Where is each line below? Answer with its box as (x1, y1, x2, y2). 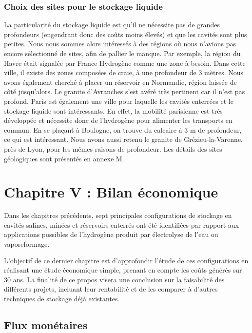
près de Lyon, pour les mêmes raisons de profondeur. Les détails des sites (4, 143, 222, 154)
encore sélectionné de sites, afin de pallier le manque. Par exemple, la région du (4, 48, 241, 58)
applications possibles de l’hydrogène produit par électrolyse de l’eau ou (4, 229, 218, 239)
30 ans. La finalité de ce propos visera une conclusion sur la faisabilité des (4, 274, 225, 284)
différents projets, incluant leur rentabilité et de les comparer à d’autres (4, 284, 218, 294)
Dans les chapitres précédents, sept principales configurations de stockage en (4, 210, 232, 220)
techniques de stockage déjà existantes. (4, 294, 120, 303)
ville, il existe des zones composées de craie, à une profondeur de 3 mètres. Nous (4, 67, 244, 78)
